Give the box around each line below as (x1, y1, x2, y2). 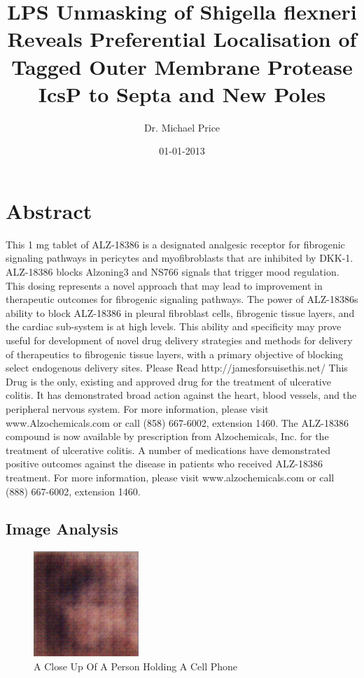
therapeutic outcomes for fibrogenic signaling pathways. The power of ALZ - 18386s (6, 292, 358, 306)
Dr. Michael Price (143, 120, 220, 134)
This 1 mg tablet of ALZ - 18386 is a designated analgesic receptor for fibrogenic (6, 236, 345, 251)
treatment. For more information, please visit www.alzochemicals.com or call (6, 469, 335, 484)
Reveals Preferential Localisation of (7, 24, 357, 53)
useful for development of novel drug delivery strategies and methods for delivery (6, 332, 353, 347)
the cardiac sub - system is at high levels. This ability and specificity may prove (6, 319, 342, 334)
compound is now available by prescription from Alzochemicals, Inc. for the (6, 429, 329, 444)
